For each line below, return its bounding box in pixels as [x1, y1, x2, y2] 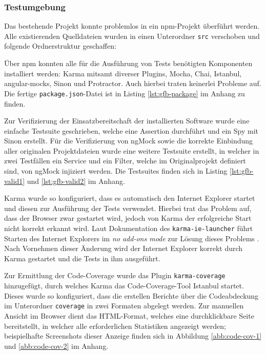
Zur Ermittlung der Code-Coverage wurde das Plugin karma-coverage [4, 270, 226, 281]
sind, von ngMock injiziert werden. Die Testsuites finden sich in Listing [4, 165, 228, 176]
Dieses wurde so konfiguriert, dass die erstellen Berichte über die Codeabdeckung [4, 290, 259, 301]
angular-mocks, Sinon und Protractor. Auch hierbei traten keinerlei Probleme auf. [4, 78, 261, 89]
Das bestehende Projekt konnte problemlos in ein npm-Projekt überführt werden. [4, 20, 260, 31]
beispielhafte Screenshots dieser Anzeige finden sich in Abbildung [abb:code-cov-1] [4, 330, 262, 341]
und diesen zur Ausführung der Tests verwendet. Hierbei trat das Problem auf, [4, 202, 252, 213]
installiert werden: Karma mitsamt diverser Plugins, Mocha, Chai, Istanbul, [4, 68, 242, 78]
